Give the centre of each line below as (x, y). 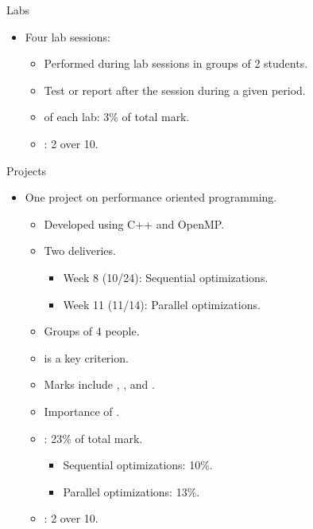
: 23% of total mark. (93, 438)
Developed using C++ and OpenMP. (134, 223)
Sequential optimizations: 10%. (138, 465)
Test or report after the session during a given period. (175, 90)
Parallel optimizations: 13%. (131, 491)
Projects (27, 170)
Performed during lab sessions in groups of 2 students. (176, 63)
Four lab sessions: (68, 36)
